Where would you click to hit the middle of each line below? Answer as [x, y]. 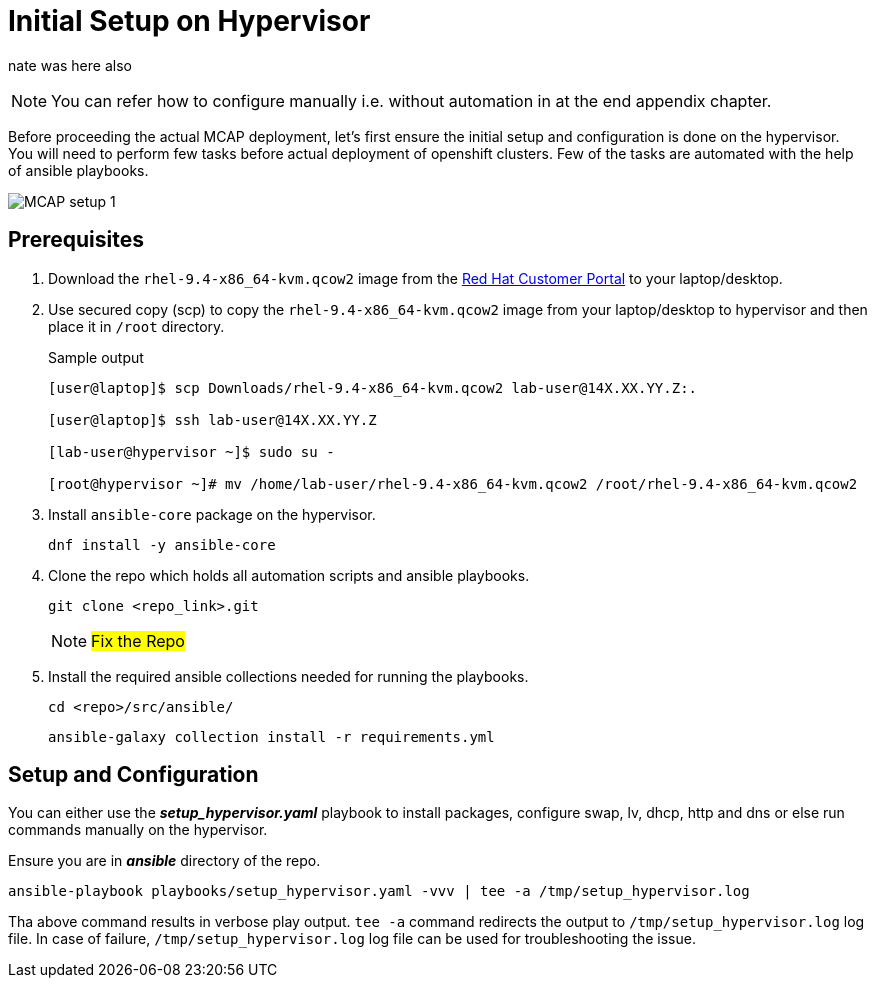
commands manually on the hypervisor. [138, 830]
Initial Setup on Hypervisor [189, 21]
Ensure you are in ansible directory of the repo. [164, 861]
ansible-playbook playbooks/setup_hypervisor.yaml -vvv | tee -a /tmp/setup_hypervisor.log [379, 891]
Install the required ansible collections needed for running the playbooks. [288, 676]
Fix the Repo [138, 640]
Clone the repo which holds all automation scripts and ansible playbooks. [289, 575]
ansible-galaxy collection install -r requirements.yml [271, 736]
